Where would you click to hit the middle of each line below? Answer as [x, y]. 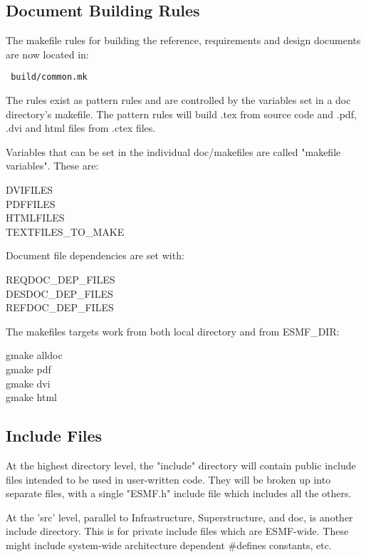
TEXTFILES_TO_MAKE [65, 231]
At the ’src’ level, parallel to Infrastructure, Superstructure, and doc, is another [179, 517]
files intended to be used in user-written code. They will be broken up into [168, 479]
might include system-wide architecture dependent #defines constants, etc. [169, 545]
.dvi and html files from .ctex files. [81, 128]
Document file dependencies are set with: [95, 255]
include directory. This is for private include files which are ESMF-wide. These [177, 531]
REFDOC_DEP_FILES [60, 307]
